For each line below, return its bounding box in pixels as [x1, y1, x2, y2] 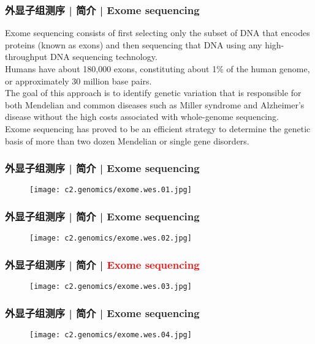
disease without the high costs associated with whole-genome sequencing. [5, 110, 279, 123]
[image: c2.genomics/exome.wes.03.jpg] [29, 282, 192, 291]
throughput [5, 50, 48, 63]
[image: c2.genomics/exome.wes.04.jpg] [29, 331, 192, 339]
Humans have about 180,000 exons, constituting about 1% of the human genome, [5, 62, 310, 75]
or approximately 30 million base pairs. [5, 74, 152, 87]
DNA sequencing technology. [50, 50, 157, 63]
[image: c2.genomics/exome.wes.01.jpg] [29, 185, 192, 195]
